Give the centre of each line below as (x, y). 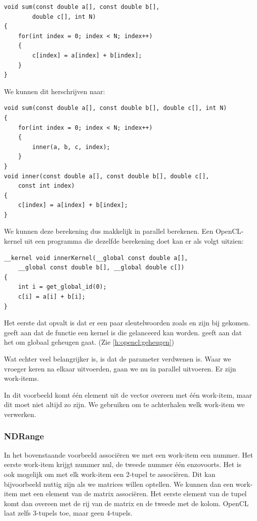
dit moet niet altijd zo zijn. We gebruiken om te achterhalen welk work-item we (124, 404)
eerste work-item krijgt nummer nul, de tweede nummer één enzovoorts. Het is (123, 464)
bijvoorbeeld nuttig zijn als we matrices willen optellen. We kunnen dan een (119, 484)
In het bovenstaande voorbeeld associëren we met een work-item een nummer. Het (128, 454)
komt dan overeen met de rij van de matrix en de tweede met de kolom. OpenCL (126, 503)
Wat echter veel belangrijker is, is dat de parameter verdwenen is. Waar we (118, 359)
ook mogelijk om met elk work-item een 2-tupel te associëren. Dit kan (110, 474)
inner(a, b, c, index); (71, 147)
